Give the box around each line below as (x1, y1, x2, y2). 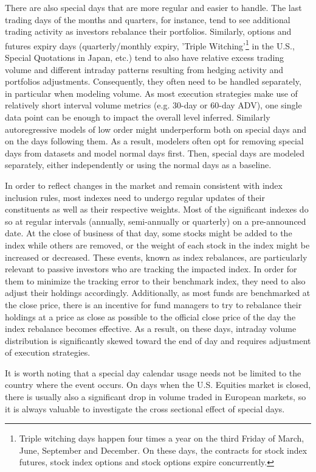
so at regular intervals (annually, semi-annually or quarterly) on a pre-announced (5, 214, 306, 227)
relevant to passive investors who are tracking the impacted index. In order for (5, 262, 297, 275)
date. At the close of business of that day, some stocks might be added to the (5, 227, 292, 239)
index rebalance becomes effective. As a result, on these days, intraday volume (5, 322, 297, 335)
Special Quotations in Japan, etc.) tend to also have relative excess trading (5, 51, 284, 64)
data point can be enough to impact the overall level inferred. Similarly (5, 111, 270, 123)
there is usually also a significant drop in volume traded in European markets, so (5, 390, 306, 403)
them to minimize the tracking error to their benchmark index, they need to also (5, 274, 306, 287)
